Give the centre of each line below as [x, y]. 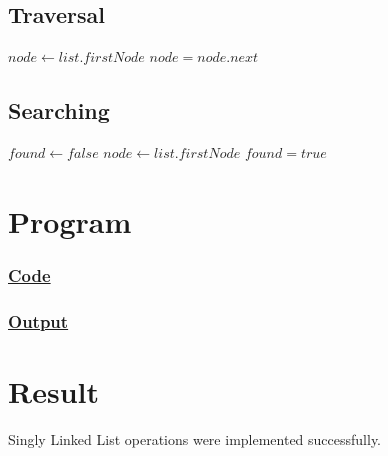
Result [53, 390]
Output [38, 320]
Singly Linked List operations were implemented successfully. [195, 438]
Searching [59, 110]
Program [70, 220]
